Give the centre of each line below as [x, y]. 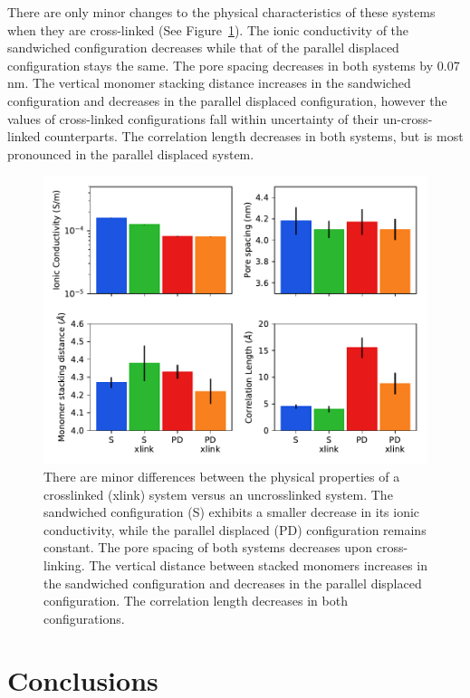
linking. [64, 564]
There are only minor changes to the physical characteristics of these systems [221, 12]
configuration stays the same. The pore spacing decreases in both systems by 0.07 [234, 65]
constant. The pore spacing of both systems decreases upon [208, 547]
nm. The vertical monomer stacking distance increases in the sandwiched [209, 83]
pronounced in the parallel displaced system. [131, 153]
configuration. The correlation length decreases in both [196, 601]
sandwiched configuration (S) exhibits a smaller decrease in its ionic [232, 512]
